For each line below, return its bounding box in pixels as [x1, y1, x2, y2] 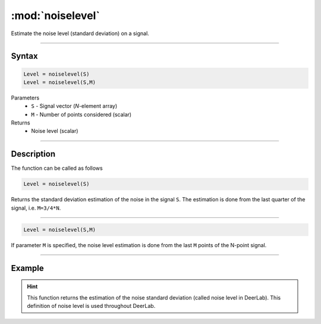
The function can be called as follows [11, 164, 103, 172]
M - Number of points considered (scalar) [31, 111, 132, 118]
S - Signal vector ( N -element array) [31, 102, 118, 110]
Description [11, 149, 56, 159]
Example [11, 263, 44, 273]
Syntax [11, 51, 38, 61]
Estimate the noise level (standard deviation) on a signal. [11, 30, 150, 37]
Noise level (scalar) [31, 127, 78, 135]
